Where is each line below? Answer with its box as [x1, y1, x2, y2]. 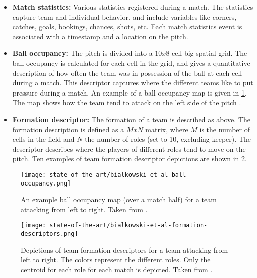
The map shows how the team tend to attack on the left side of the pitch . [12, 97, 241, 108]
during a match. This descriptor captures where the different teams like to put [12, 77, 253, 88]
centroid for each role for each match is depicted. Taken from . [21, 264, 213, 274]
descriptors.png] [21, 230, 78, 238]
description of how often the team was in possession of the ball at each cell [12, 67, 242, 78]
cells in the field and [12, 134, 75, 144]
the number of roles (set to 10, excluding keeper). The [85, 134, 251, 144]
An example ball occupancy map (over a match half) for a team [21, 194, 217, 205]
